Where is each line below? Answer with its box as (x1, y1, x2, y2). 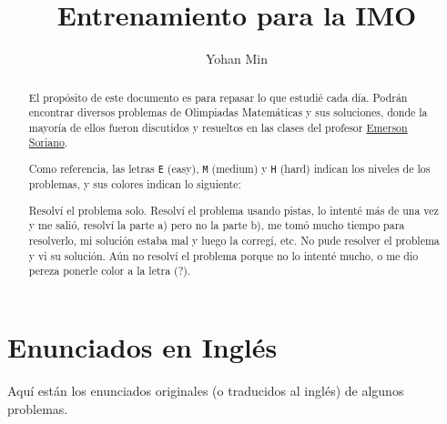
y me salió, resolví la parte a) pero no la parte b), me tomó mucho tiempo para (28, 217, 405, 233)
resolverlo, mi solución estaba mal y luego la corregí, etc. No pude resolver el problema (28, 233, 440, 248)
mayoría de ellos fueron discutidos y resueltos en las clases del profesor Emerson (28, 119, 408, 135)
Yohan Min (205, 49, 269, 68)
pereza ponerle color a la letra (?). (28, 263, 191, 278)
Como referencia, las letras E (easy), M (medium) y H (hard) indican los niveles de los (28, 161, 431, 177)
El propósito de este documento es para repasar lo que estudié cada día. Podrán (28, 89, 408, 105)
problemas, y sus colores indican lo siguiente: (28, 177, 241, 192)
